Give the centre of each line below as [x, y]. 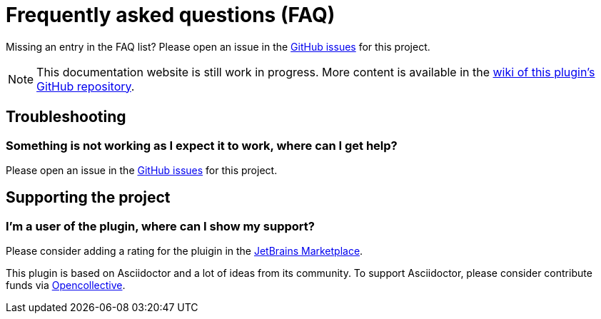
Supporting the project [88, 198]
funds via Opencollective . [66, 285]
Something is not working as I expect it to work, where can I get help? [202, 145]
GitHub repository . [86, 86]
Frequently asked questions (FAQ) [171, 15]
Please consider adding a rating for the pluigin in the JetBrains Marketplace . [185, 251]
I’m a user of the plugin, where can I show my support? [160, 226]
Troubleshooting [66, 117]
